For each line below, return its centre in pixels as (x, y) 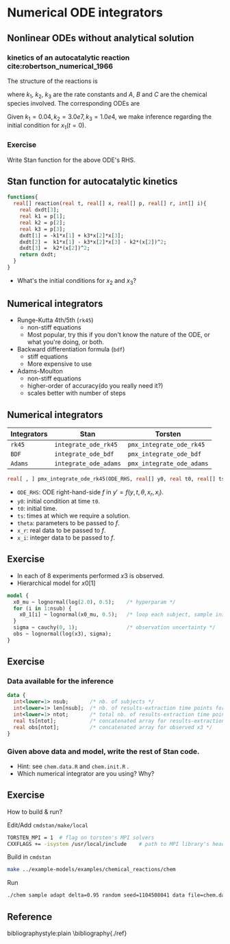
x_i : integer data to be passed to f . (66, 538)
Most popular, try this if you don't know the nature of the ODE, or (119, 335)
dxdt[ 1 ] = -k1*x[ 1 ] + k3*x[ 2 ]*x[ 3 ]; (72, 235)
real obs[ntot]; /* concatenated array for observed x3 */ (113, 727)
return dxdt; (38, 255)
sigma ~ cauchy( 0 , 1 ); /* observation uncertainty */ (114, 628)
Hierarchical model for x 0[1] (56, 583)
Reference (30, 917)
